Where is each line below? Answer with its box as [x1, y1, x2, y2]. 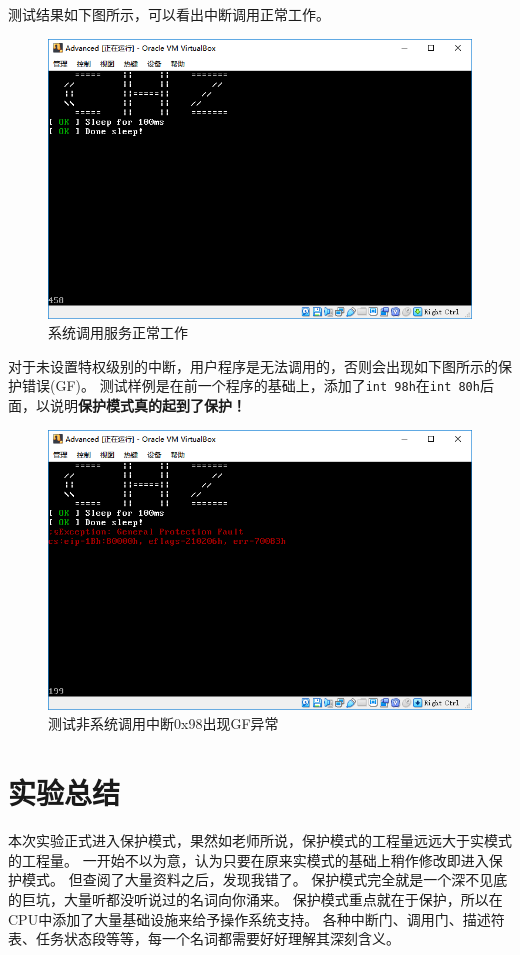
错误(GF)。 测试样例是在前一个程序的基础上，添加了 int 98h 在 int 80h [21, 375, 480, 396]
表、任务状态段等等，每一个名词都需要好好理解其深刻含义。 [8, 928, 400, 949]
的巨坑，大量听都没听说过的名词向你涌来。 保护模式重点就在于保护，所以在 [8, 888, 503, 909]
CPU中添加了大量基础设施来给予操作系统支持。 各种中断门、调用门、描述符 [8, 908, 505, 929]
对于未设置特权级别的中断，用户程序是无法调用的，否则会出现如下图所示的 [8, 355, 498, 376]
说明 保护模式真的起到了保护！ [49, 395, 246, 416]
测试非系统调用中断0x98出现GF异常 [48, 713, 279, 734]
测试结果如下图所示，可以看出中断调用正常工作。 [8, 4, 330, 24]
